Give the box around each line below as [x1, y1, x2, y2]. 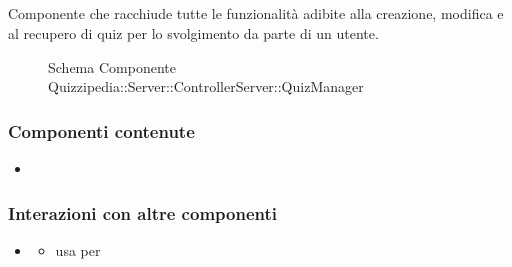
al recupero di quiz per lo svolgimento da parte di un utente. [8, 22, 379, 43]
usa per [55, 239, 101, 260]
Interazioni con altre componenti [8, 200, 277, 225]
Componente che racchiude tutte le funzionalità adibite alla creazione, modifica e [8, 3, 504, 24]
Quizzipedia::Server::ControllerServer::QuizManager [48, 76, 364, 97]
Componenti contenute [8, 118, 195, 143]
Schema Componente [48, 56, 176, 77]
